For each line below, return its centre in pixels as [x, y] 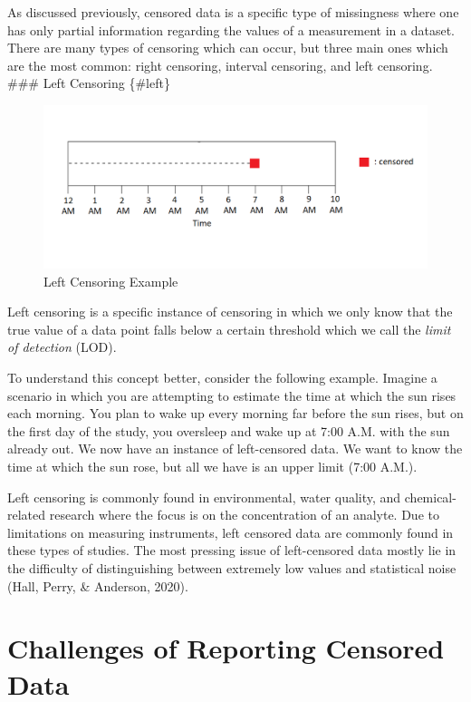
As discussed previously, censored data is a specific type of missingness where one [233, 12]
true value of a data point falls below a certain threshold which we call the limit [229, 329]
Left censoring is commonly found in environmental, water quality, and [204, 497]
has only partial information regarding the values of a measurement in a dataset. [231, 29]
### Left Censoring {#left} [89, 83]
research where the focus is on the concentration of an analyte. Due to [244, 515]
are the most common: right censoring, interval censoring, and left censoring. [220, 65]
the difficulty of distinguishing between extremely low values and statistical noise [232, 567]
